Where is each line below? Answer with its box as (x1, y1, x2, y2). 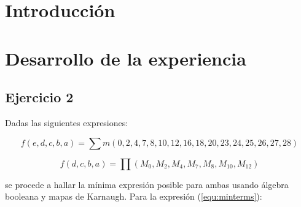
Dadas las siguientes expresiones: (5, 116, 128, 129)
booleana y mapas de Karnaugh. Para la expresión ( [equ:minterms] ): (5, 190, 262, 203)
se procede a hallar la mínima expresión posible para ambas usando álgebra (5, 178, 289, 190)
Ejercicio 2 (5, 88, 74, 107)
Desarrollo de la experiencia (5, 45, 246, 70)
